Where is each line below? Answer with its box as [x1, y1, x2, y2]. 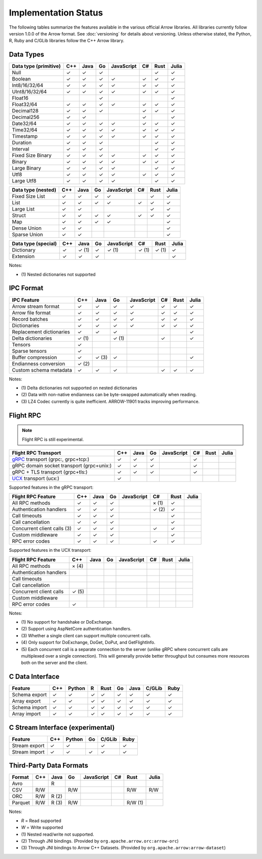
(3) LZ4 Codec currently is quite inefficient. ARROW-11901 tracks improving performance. [21, 398, 200, 404]
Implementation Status [9, 7, 103, 18]
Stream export [12, 742, 45, 749]
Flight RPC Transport [12, 449, 61, 456]
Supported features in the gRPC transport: [9, 484, 94, 490]
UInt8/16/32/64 [12, 88, 47, 95]
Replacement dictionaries [12, 328, 70, 335]
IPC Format [9, 284, 44, 292]
